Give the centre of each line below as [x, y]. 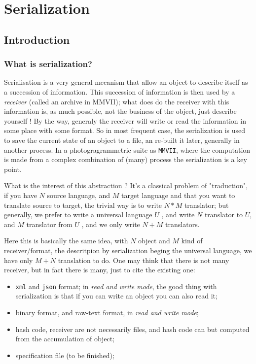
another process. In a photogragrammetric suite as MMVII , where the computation [127, 149]
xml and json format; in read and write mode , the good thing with [116, 286]
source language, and [79, 195]
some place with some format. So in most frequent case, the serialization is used [125, 130]
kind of [192, 241]
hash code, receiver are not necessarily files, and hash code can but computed [132, 329]
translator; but [206, 205]
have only [18, 260]
